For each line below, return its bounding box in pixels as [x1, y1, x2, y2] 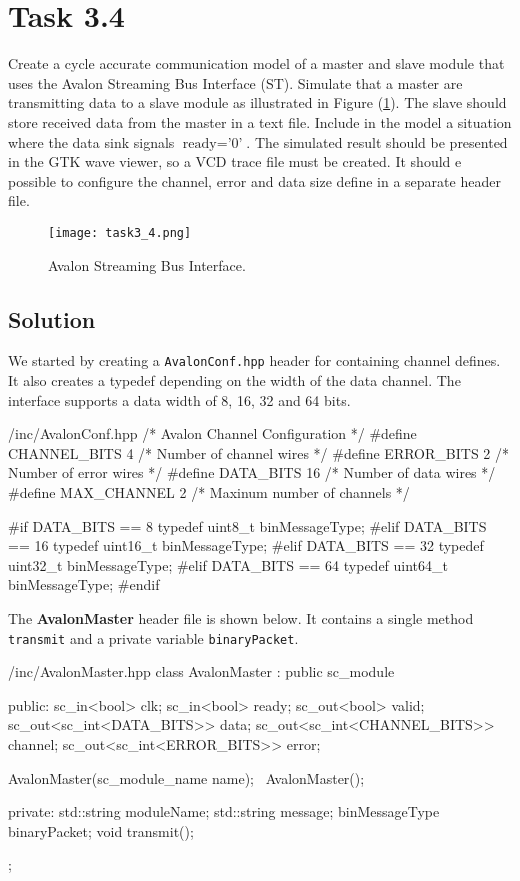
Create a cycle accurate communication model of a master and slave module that [8, 53, 505, 74]
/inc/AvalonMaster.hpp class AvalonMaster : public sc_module [8, 661, 395, 682]
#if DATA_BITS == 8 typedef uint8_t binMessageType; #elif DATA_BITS [8, 515, 487, 536]
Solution [8, 303, 96, 334]
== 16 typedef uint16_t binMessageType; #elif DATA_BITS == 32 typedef [8, 535, 484, 556]
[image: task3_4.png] [48, 225, 192, 240]
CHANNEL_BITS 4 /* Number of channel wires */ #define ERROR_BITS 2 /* [8, 442, 510, 463]
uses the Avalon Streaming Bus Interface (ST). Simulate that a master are [8, 72, 463, 93]
